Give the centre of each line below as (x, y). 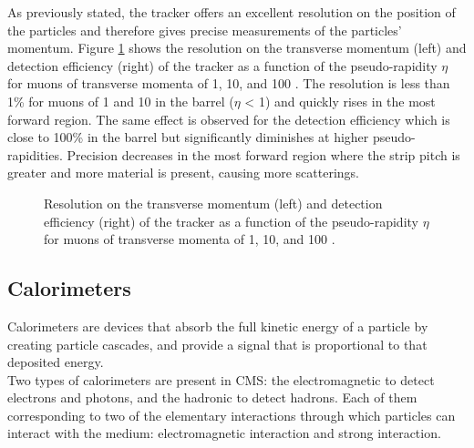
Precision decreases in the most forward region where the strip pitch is (263, 154)
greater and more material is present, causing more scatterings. (184, 173)
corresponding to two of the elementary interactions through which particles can (232, 415)
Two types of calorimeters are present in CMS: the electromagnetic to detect (221, 379)
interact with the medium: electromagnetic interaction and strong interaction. (224, 433)
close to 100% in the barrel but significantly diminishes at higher (188, 137)
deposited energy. (56, 362)
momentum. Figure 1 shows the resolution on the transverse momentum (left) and (237, 48)
